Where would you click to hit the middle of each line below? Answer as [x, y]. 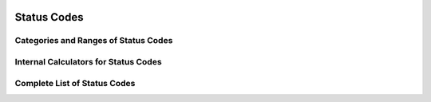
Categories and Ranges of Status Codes [94, 41]
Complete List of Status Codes [75, 83]
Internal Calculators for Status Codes [89, 61]
